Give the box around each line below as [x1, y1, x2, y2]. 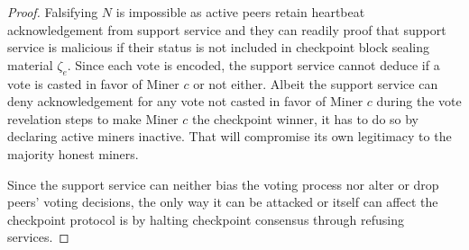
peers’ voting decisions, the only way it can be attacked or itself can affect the [7, 192, 438, 211]
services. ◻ [7, 228, 69, 246]
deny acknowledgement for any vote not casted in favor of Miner [7, 92, 363, 111]
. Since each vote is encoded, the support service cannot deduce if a [67, 55, 440, 74]
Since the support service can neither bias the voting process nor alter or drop [7, 174, 439, 193]
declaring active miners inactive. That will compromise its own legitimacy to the [7, 127, 452, 146]
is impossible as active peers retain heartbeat [115, 3, 365, 21]
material [7, 55, 53, 74]
